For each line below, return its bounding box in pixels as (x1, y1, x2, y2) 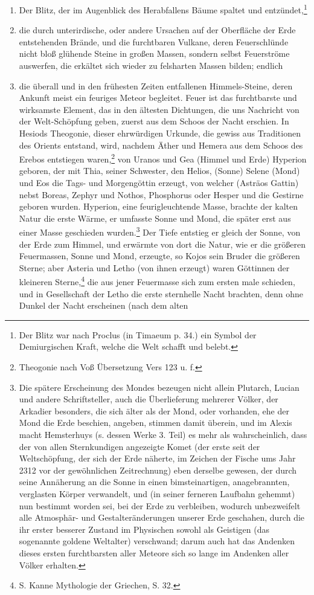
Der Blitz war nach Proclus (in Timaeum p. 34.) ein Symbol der (19, 328, 257, 341)
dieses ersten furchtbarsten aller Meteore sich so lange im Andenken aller (19, 546, 289, 559)
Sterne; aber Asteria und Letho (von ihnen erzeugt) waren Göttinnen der (19, 261, 290, 274)
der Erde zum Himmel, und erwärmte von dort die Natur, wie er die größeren (19, 237, 306, 250)
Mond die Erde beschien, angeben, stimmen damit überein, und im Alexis (19, 416, 292, 429)
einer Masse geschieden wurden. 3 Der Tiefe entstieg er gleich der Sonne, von (19, 224, 301, 239)
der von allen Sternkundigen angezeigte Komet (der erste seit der (19, 440, 260, 452)
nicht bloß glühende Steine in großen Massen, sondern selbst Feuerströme (19, 47, 290, 60)
